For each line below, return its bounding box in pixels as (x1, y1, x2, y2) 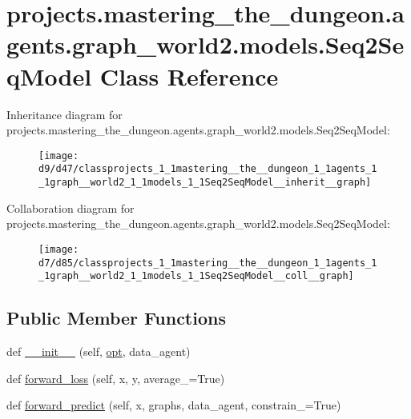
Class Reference (99, 59, 279, 92)
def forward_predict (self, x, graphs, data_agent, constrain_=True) (6, 397, 341, 413)
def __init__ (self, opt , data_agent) (6, 343, 191, 360)
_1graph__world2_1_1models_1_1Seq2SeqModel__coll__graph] (38, 270, 354, 282)
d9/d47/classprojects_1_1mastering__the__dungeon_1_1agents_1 (38, 163, 377, 175)
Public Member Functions (6, 305, 226, 330)
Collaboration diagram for (6, 199, 135, 216)
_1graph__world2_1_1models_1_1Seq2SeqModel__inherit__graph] (38, 177, 372, 188)
